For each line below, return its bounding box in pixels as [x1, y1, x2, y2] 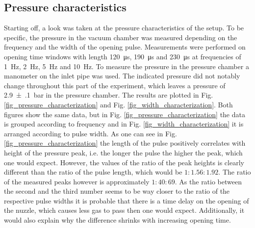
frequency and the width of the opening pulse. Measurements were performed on [4, 42, 246, 52]
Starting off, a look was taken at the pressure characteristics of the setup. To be [4, 23, 244, 33]
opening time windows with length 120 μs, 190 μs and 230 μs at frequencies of [4, 51, 241, 61]
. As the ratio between [175, 176, 242, 186]
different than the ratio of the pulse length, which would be [4, 167, 182, 177]
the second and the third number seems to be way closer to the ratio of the [4, 186, 230, 196]
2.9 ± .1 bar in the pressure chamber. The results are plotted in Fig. [4, 90, 213, 100]
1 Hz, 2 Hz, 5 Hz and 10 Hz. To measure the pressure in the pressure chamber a [4, 61, 249, 71]
